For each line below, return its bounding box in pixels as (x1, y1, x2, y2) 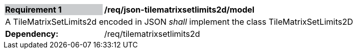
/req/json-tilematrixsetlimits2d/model (104, 5, 255, 15)
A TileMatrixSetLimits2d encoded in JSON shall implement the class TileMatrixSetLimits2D (5, 17, 353, 27)
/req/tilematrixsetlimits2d (104, 29, 200, 39)
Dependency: (5, 29, 59, 39)
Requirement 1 (5, 5, 62, 15)
